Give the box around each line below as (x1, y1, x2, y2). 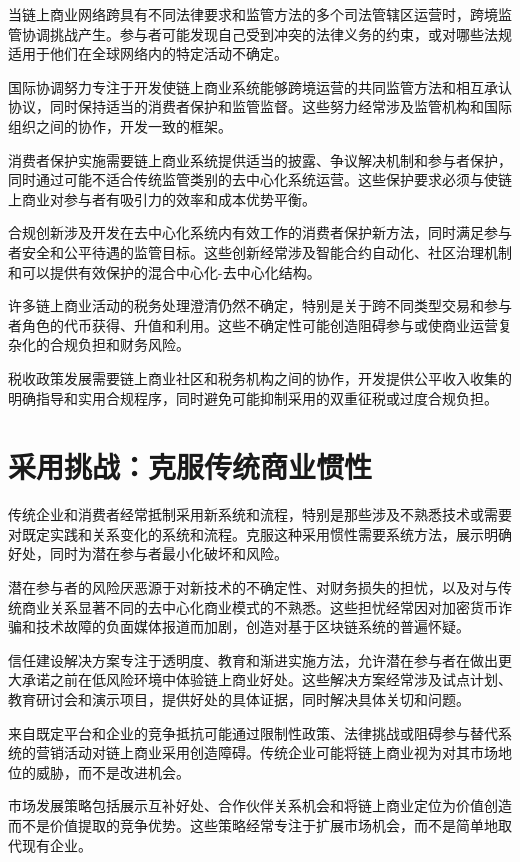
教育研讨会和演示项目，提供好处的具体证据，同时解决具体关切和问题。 (8, 688, 470, 709)
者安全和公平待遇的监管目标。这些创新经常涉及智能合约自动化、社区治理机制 (8, 241, 512, 262)
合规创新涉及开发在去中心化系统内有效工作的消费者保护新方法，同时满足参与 (8, 222, 512, 243)
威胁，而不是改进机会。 (35, 761, 190, 782)
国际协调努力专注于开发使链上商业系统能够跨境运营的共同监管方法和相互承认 (8, 76, 512, 97)
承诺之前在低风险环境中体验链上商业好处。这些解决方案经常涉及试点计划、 (21, 669, 512, 690)
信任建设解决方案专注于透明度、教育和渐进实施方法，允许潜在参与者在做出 (8, 649, 498, 670)
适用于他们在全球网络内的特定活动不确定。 (8, 43, 288, 64)
